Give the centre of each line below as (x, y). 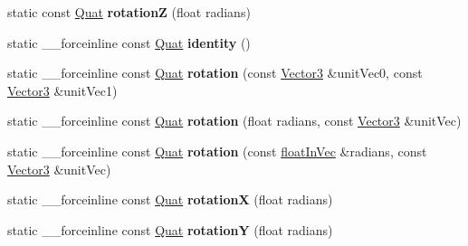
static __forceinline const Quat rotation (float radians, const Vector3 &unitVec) (234, 121)
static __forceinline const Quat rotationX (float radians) (170, 199)
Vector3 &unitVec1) (62, 90)
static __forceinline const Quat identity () (129, 42)
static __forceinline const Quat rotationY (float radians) (170, 229)
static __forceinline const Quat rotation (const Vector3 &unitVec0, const (215, 73)
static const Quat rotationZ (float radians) (129, 12)
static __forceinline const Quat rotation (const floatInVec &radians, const (217, 151)
